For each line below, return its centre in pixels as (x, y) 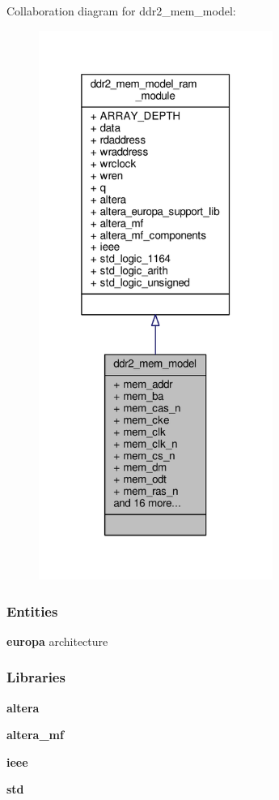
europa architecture (57, 641)
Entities (32, 611)
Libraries (36, 677)
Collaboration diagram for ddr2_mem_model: (121, 11)
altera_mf (35, 735)
